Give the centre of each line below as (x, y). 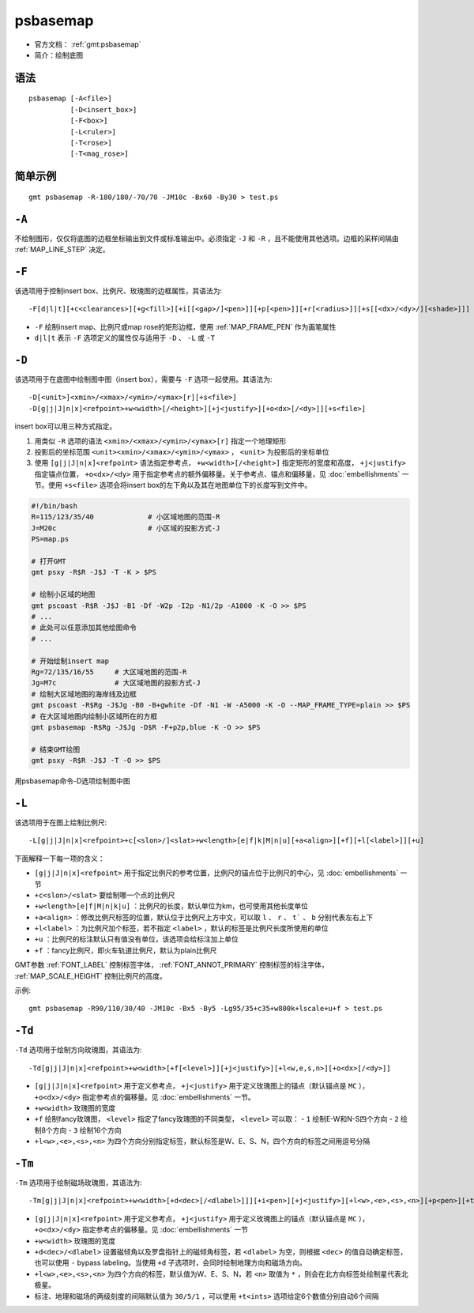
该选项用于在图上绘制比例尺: (61, 822)
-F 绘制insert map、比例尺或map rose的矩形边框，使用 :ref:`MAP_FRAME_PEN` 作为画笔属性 (185, 326)
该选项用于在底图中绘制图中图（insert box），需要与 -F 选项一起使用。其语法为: (143, 379)
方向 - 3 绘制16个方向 (87, 1130)
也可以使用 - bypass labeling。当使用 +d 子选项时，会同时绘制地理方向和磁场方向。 (171, 1263)
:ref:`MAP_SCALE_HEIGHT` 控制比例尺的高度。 (91, 975)
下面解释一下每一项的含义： (60, 858)
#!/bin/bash (55, 506)
